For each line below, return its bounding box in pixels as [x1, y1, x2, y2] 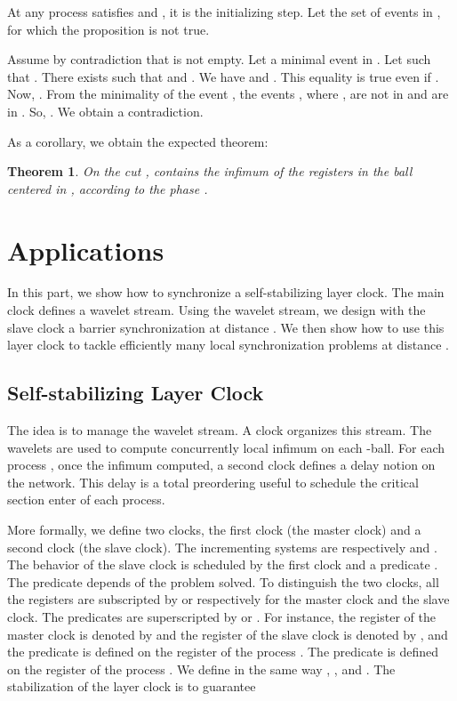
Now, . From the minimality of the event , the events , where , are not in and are [7, 85, 449, 103]
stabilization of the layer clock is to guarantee [7, 677, 256, 696]
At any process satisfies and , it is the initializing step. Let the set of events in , [7, 3, 441, 20]
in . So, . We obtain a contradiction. [7, 101, 204, 120]
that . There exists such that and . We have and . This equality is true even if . [7, 67, 439, 85]
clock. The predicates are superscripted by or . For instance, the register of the [7, 607, 436, 625]
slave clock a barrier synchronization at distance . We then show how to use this [7, 318, 445, 336]
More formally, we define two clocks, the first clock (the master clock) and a [7, 520, 421, 539]
